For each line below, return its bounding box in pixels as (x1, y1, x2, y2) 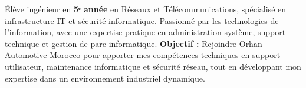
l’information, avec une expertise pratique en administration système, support (5, 26, 286, 38)
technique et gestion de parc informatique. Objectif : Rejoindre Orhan (5, 37, 262, 49)
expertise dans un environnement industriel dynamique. (5, 72, 205, 84)
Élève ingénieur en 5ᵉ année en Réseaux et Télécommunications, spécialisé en (5, 3, 287, 15)
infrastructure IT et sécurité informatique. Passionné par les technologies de (5, 14, 279, 26)
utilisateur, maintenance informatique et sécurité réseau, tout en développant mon (5, 60, 301, 72)
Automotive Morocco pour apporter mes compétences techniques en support (5, 49, 281, 61)
